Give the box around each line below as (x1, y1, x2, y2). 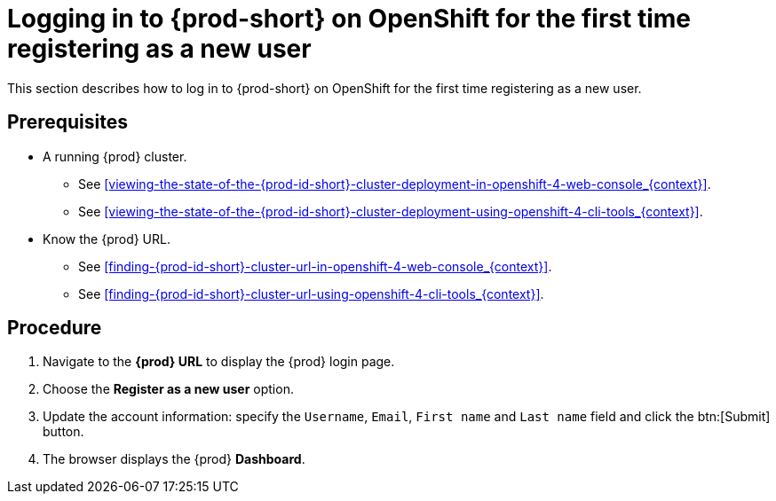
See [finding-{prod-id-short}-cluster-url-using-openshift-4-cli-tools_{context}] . (78, 286, 544, 301)
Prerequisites (7, 111, 128, 134)
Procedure (7, 317, 102, 340)
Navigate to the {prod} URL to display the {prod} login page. (43, 354, 395, 370)
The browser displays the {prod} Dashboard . (43, 451, 305, 467)
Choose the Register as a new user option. (43, 381, 294, 397)
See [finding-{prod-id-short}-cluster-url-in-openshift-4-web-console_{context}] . (78, 258, 552, 274)
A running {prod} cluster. (43, 148, 187, 164)
